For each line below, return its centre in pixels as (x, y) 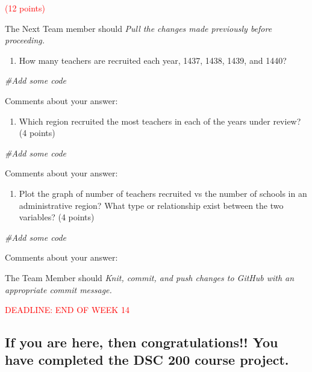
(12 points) (25, 8)
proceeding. (25, 40)
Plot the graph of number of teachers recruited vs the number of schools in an (163, 193)
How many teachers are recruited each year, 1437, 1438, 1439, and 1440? (153, 60)
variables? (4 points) (57, 217)
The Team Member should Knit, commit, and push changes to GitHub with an (150, 277)
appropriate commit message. (58, 289)
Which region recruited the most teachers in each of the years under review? (160, 121)
